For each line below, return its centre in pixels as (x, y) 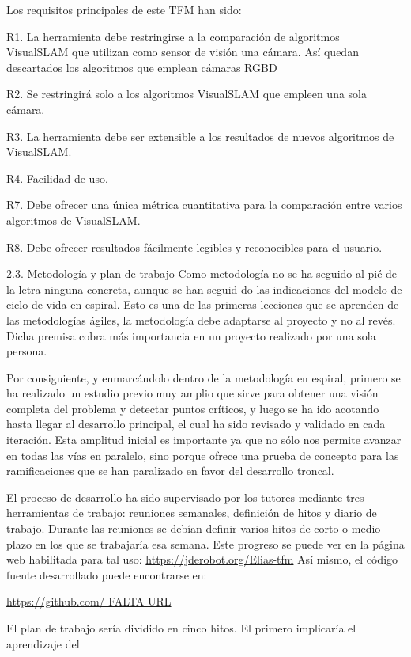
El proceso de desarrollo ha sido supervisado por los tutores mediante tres (185, 497)
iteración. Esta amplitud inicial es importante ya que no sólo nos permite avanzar (204, 440)
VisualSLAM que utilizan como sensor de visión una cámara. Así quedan (183, 52)
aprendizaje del (43, 643)
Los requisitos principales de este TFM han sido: (124, 9)
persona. (27, 351)
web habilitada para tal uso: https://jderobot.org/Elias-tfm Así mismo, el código (202, 559)
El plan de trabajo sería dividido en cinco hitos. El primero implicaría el (181, 628)
